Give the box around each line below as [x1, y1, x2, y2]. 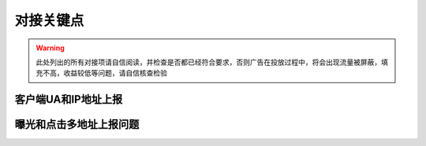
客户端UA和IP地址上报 [14, 93, 123, 106]
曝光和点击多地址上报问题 [14, 118, 140, 131]
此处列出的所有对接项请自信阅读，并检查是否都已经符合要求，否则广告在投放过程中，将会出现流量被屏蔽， [35, 57, 382, 67]
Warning [35, 43, 65, 53]
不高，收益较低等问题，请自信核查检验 [42, 68, 167, 78]
